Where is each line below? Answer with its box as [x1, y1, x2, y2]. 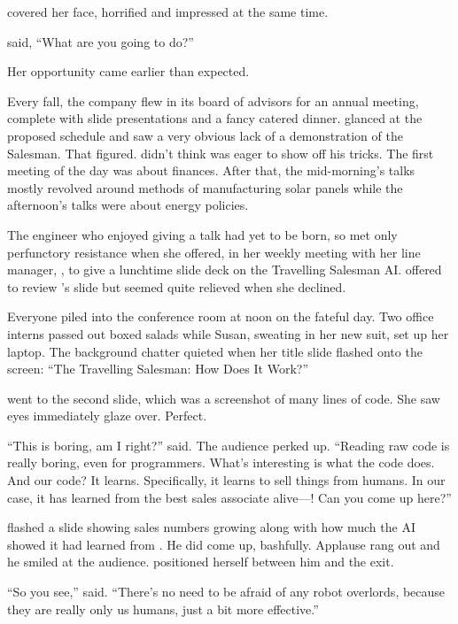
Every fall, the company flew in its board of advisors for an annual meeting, [7, 91, 419, 110]
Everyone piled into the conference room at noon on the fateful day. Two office [7, 307, 434, 326]
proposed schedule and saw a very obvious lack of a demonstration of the [7, 126, 403, 144]
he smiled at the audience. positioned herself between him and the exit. [7, 552, 394, 571]
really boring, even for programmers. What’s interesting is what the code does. [7, 453, 435, 472]
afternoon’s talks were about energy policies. [7, 196, 249, 214]
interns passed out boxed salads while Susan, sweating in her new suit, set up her [7, 324, 449, 343]
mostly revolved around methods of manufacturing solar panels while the [7, 178, 403, 196]
